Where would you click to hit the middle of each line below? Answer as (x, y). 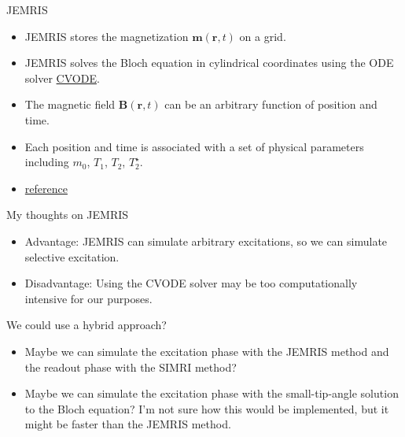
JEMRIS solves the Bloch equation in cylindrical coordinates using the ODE (209, 63)
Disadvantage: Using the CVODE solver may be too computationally (191, 283)
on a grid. (263, 36)
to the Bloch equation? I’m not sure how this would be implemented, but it (207, 408)
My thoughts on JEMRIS (68, 215)
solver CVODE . (62, 78)
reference (46, 188)
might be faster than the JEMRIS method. (128, 424)
